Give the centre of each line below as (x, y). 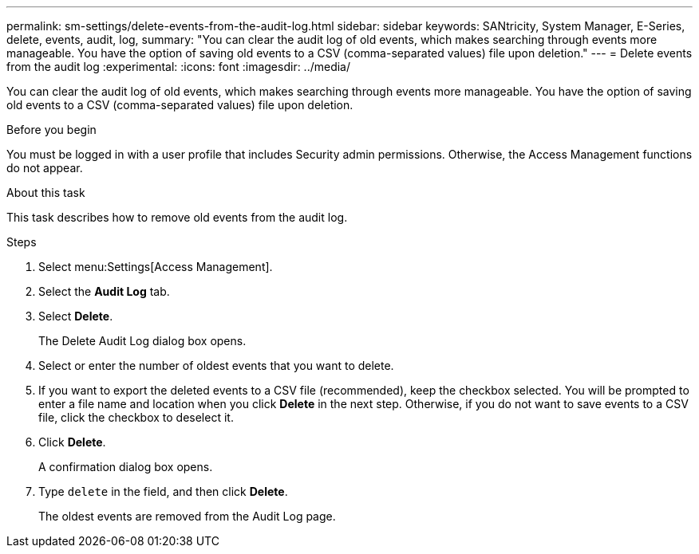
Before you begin (51, 130)
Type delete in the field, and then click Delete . (163, 491)
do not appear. (45, 168)
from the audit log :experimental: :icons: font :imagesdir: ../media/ (179, 67)
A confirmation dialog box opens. (126, 467)
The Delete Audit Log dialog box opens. (142, 341)
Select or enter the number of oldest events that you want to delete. (216, 365)
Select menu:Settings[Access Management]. (156, 267)
